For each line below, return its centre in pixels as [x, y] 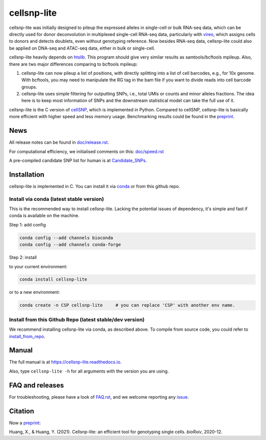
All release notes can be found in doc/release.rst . [59, 142]
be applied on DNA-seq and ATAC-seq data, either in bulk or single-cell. [82, 48]
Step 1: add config [28, 224]
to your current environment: [38, 266]
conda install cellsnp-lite [53, 280]
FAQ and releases [36, 385]
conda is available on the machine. [44, 216]
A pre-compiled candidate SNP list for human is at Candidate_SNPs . [78, 160]
